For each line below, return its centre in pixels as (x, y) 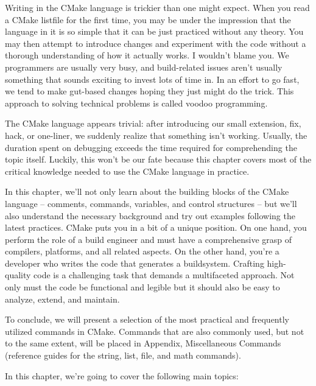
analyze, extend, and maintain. (62, 299)
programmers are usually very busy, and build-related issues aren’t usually (144, 67)
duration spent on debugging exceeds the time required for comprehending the (151, 147)
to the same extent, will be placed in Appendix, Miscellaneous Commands (143, 343)
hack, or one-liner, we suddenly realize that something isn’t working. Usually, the (156, 135)
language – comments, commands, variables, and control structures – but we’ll (151, 203)
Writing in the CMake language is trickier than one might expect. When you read (157, 7)
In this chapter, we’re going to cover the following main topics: (122, 375)
